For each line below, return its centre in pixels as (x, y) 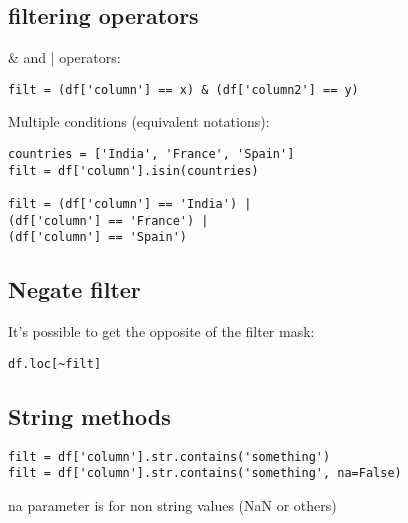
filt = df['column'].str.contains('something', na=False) (205, 473)
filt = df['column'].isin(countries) (133, 170)
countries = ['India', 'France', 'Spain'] (151, 154)
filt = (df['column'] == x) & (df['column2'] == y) (183, 89)
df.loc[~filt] (55, 363)
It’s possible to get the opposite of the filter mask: (161, 331)
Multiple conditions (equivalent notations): (139, 121)
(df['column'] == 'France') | (108, 220)
